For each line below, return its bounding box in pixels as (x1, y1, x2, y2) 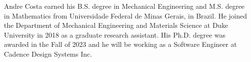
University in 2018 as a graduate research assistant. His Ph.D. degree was (4, 29, 225, 40)
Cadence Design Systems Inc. (4, 48, 92, 59)
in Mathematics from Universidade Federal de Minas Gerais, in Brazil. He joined (4, 10, 247, 21)
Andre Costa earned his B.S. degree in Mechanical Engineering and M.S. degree (4, 1, 245, 11)
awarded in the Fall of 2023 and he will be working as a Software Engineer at (4, 39, 237, 49)
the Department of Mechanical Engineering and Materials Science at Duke (4, 20, 228, 30)
